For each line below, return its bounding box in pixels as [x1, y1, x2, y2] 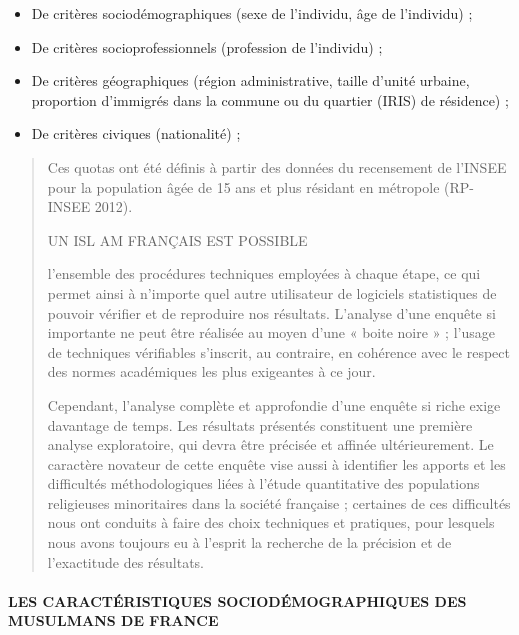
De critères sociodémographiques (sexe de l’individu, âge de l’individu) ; [31, 3, 473, 23]
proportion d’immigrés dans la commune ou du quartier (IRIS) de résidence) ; [31, 89, 509, 110]
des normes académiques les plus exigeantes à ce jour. [47, 361, 376, 382]
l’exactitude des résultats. [47, 551, 205, 572]
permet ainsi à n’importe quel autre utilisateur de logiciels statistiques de [47, 282, 497, 303]
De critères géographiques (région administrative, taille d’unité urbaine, [31, 70, 470, 91]
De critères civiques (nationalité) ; [31, 123, 241, 144]
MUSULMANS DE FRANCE [8, 610, 219, 631]
